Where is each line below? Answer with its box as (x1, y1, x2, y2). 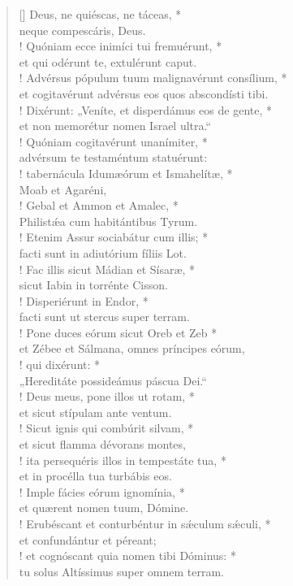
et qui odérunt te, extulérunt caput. (19, 53, 197, 70)
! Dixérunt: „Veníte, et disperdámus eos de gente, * (19, 101, 273, 118)
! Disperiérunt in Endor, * (19, 292, 149, 309)
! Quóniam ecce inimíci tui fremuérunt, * (19, 37, 222, 54)
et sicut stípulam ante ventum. (19, 403, 172, 420)
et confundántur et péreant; (19, 531, 157, 548)
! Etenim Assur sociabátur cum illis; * (19, 228, 209, 245)
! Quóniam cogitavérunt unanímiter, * (19, 132, 208, 150)
